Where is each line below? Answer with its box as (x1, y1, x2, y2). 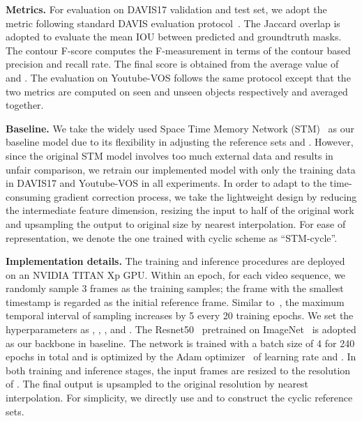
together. (6, 98, 44, 112)
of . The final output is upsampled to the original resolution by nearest (6, 376, 309, 391)
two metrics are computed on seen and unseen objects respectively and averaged (6, 84, 348, 98)
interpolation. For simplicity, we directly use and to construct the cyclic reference (6, 390, 353, 405)
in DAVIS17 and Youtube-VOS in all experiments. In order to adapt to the (6, 176, 327, 190)
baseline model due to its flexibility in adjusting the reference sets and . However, (6, 135, 354, 149)
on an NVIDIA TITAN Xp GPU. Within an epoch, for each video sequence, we (6, 267, 346, 282)
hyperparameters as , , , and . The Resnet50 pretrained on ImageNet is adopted (6, 322, 356, 337)
